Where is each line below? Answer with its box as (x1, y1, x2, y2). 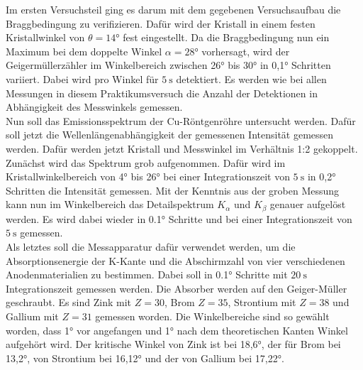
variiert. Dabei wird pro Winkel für (6, 71, 159, 86)
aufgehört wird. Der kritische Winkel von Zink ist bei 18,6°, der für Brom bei (6, 337, 341, 352)
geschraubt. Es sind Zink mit (6, 295, 132, 310)
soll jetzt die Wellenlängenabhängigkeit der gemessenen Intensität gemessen (6, 127, 334, 142)
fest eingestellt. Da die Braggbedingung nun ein (123, 30, 330, 45)
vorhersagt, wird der (201, 43, 290, 58)
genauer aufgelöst (269, 197, 346, 212)
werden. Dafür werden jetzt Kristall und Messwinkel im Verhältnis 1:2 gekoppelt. (6, 141, 358, 156)
